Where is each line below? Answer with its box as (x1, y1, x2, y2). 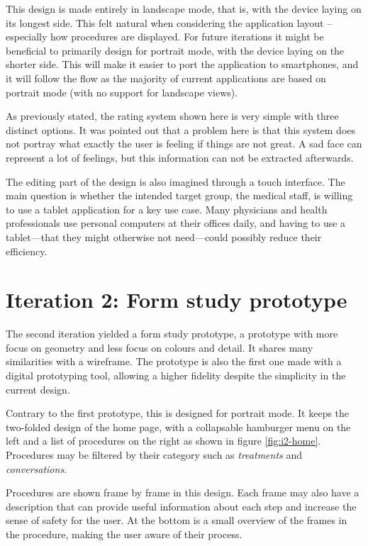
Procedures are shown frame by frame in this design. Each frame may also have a (6, 485, 359, 500)
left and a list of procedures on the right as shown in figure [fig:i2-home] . (6, 433, 321, 448)
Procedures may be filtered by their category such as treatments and (6, 447, 303, 462)
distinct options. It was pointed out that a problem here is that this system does (6, 122, 356, 137)
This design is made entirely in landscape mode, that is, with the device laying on (6, 1, 362, 16)
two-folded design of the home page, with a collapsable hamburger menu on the (6, 419, 351, 434)
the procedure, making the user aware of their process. (6, 526, 242, 541)
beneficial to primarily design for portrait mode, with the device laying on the (6, 43, 345, 57)
